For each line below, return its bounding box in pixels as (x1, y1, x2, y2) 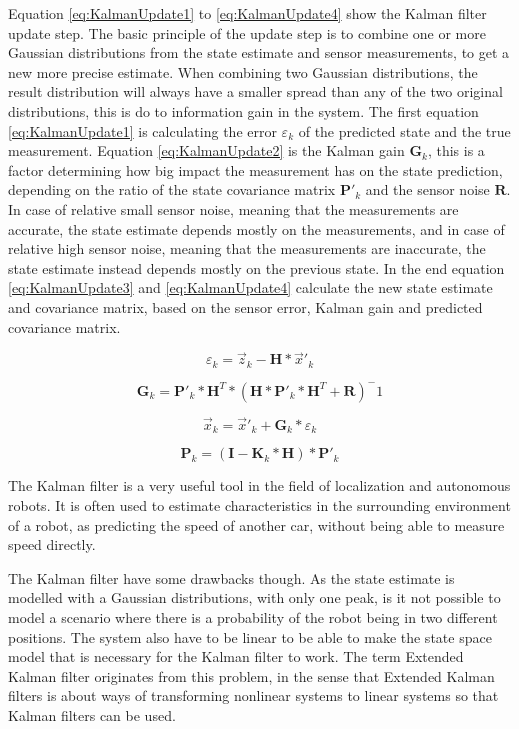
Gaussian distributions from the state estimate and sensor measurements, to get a (8, 42, 510, 63)
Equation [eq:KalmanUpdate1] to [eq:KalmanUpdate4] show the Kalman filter (8, 3, 487, 23)
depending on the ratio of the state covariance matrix (8, 179, 336, 200)
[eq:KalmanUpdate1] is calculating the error (8, 120, 277, 141)
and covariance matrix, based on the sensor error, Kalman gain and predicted (8, 296, 483, 317)
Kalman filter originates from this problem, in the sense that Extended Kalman (8, 665, 495, 686)
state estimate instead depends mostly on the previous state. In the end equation (8, 257, 505, 278)
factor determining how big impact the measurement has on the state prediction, (8, 159, 503, 180)
